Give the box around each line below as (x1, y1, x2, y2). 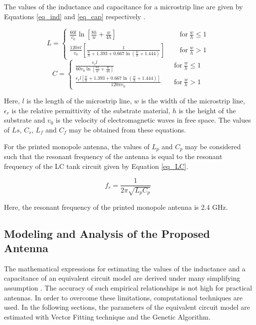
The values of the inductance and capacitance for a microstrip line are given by (4, 1, 243, 11)
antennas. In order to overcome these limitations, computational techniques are (4, 292, 243, 302)
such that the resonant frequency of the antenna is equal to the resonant (4, 151, 223, 161)
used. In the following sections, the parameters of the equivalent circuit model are (4, 302, 250, 312)
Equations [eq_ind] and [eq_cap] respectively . (4, 11, 146, 21)
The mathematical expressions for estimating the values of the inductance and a (4, 263, 246, 273)
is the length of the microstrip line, (26, 96, 132, 106)
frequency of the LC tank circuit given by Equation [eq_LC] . (4, 161, 189, 171)
